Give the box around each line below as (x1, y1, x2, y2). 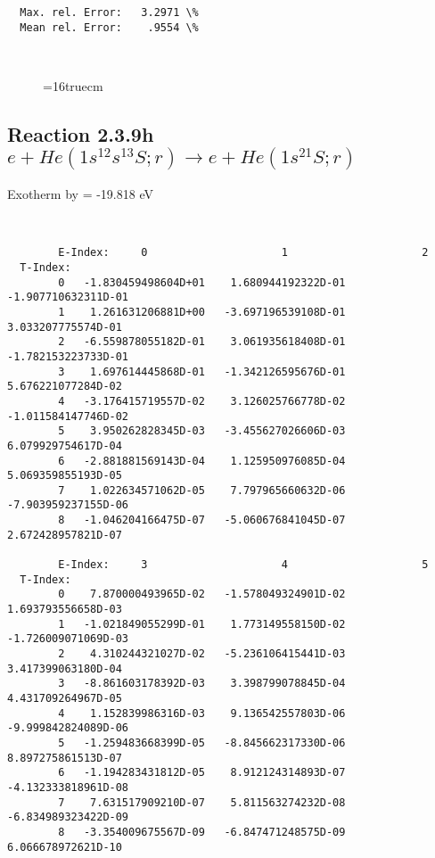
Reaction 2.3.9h (7, 120, 154, 147)
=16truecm (43, 76, 103, 95)
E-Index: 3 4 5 (58, 558, 429, 572)
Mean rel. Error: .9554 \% (20, 21, 199, 34)
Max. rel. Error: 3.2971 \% (20, 6, 199, 19)
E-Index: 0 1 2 (58, 246, 429, 260)
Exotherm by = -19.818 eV (7, 185, 153, 203)
